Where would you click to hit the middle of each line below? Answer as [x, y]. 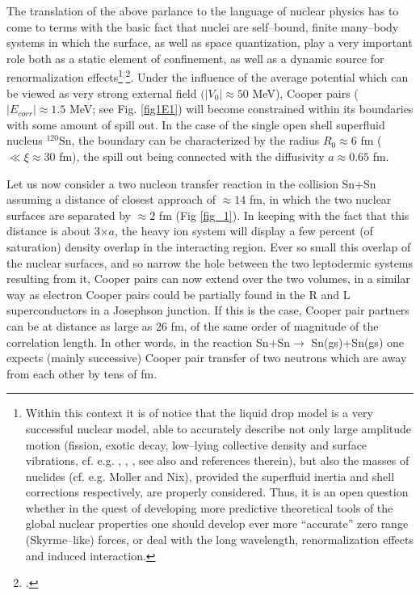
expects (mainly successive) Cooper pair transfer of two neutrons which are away [207, 358]
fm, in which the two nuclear [320, 199]
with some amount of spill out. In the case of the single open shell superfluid [196, 124]
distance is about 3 [53, 231]
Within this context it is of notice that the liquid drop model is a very [199, 413]
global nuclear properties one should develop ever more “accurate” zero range [217, 523]
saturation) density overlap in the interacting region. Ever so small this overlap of [209, 246]
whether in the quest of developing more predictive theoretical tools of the [209, 507]
